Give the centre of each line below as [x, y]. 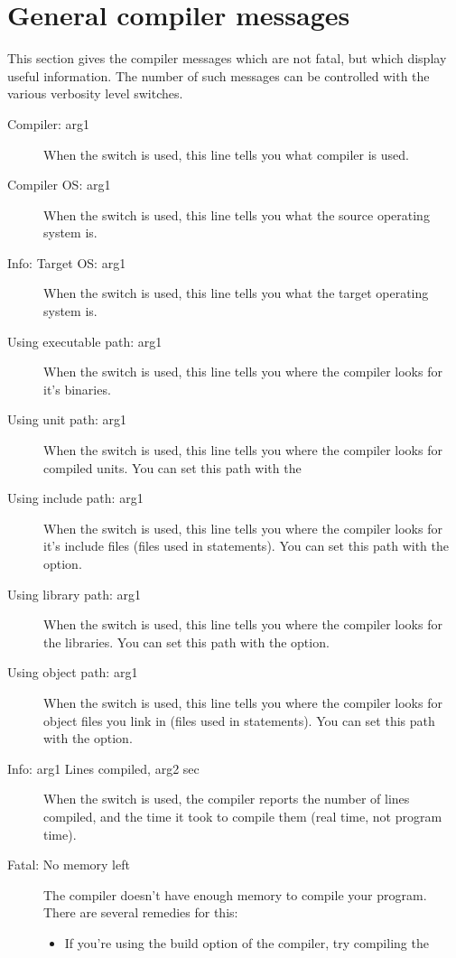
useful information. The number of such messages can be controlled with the [219, 75]
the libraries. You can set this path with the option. [186, 642]
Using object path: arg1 [73, 672]
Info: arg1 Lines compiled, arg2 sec [103, 768]
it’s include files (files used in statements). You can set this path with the [246, 546]
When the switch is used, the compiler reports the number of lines [227, 799]
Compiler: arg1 [49, 123]
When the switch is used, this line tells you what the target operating [236, 293]
